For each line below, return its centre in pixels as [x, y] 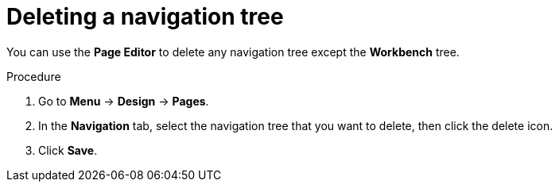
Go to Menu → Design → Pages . [124, 101]
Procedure [34, 76]
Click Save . [68, 150]
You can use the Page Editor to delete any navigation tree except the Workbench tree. [233, 52]
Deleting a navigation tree [145, 17]
